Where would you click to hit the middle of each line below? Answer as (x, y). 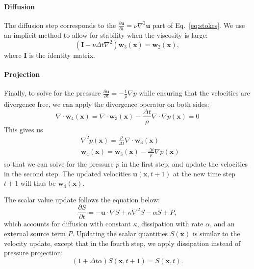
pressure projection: (34, 253)
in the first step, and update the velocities (184, 163)
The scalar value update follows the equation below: (82, 199)
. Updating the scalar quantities (120, 233)
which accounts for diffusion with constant (67, 224)
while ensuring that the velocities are (194, 93)
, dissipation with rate (170, 224)
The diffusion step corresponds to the (60, 25)
